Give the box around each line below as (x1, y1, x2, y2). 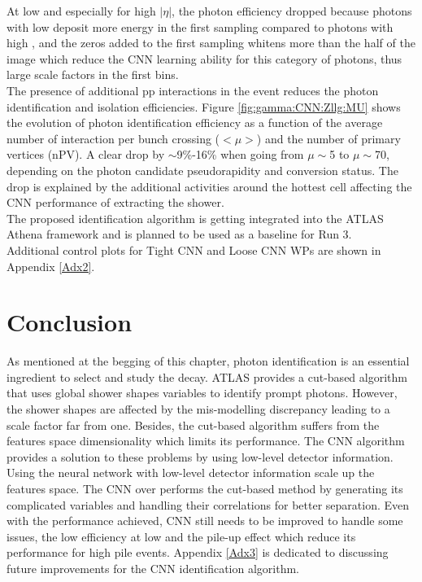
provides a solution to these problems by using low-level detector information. (7, 448, 394, 465)
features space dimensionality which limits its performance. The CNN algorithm (7, 432, 405, 449)
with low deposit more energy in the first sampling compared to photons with (7, 18, 394, 35)
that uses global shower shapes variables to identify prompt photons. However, (7, 384, 398, 401)
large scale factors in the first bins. (7, 66, 179, 83)
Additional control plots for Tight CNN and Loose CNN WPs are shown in (7, 241, 381, 258)
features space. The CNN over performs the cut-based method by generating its (7, 479, 403, 497)
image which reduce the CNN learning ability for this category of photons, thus (7, 50, 402, 67)
